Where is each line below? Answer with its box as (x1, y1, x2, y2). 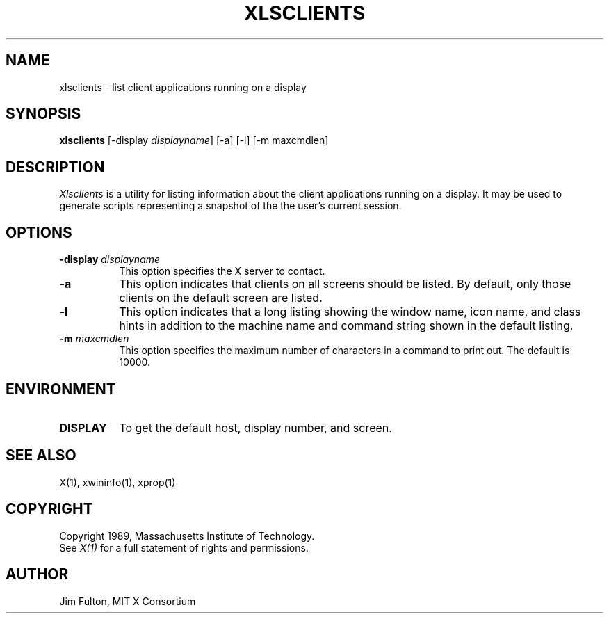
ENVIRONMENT (6, 380, 116, 398)
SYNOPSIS (6, 105, 81, 123)
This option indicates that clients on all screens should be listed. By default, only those (119, 277, 571, 291)
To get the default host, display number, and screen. (119, 420, 392, 435)
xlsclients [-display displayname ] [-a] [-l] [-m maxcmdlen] (59, 134, 329, 147)
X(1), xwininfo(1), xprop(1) (59, 476, 176, 488)
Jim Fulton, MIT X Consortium (59, 595, 196, 607)
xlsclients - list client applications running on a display (59, 81, 307, 93)
